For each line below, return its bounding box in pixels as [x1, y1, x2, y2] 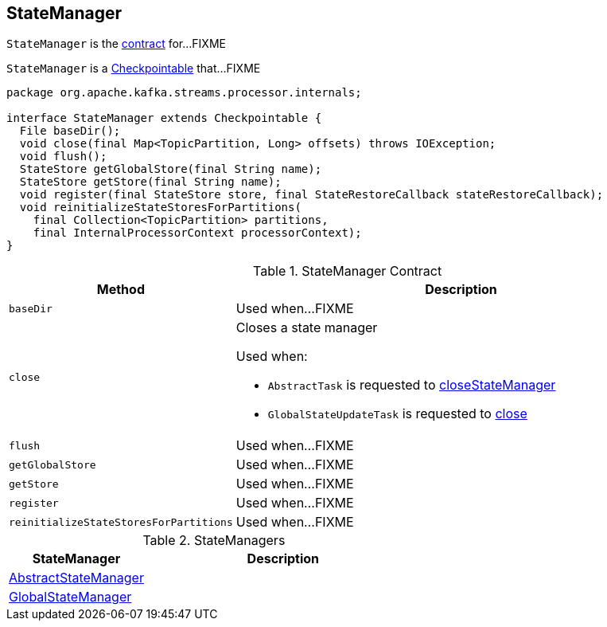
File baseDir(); [19, 124, 121, 138]
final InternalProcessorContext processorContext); [33, 226, 362, 240]
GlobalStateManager [9, 589, 132, 605]
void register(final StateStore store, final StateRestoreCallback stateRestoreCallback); [19, 188, 604, 202]
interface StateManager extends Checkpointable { [6, 112, 322, 125]
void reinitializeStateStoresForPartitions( [19, 201, 302, 214]
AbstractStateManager [9, 570, 144, 586]
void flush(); [19, 150, 107, 163]
